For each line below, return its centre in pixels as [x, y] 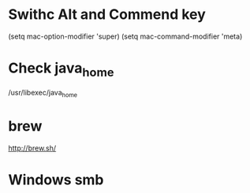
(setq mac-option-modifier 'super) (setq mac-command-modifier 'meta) [125, 36]
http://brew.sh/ [32, 148]
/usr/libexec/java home [43, 94]
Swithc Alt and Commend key [107, 15]
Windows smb [56, 180]
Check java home [61, 69]
